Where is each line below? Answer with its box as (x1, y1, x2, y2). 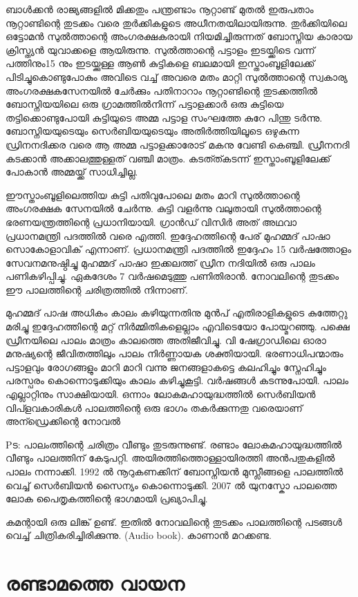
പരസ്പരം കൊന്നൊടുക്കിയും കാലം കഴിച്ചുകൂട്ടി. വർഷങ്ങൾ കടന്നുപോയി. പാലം (6, 373, 349, 388)
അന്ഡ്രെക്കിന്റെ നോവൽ (6, 414, 120, 428)
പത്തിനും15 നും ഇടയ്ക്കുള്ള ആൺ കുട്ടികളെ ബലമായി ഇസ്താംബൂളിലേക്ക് (6, 56, 315, 70)
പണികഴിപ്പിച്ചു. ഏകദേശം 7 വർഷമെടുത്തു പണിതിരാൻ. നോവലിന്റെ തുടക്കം (6, 269, 339, 283)
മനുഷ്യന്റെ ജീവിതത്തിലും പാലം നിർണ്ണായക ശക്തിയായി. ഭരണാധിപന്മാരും (6, 346, 343, 361)
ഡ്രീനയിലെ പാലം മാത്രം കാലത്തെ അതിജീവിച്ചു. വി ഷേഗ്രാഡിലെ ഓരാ (6, 332, 326, 347)
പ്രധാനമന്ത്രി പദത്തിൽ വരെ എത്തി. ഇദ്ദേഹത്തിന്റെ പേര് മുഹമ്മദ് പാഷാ (6, 228, 330, 243)
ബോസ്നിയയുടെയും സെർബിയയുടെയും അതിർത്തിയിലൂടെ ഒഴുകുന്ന (6, 124, 300, 138)
